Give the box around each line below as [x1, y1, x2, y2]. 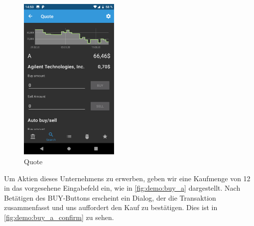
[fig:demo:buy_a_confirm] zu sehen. [4, 212, 114, 222]
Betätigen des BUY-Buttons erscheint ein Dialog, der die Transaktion [4, 192, 216, 203]
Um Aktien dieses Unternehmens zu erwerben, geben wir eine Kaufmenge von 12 [4, 173, 251, 183]
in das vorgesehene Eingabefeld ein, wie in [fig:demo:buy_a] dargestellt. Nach [4, 183, 241, 193]
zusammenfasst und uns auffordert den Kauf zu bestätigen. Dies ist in [4, 202, 218, 213]
